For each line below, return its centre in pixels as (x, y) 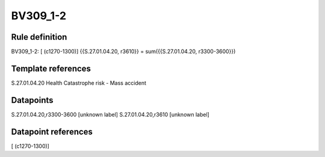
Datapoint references (52, 131)
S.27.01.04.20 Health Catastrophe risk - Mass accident (79, 83)
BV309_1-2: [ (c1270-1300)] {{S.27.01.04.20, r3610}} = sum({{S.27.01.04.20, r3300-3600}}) (123, 52)
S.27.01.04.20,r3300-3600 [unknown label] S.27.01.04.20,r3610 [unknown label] (110, 114)
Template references (51, 68)
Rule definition (39, 37)
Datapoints (32, 100)
